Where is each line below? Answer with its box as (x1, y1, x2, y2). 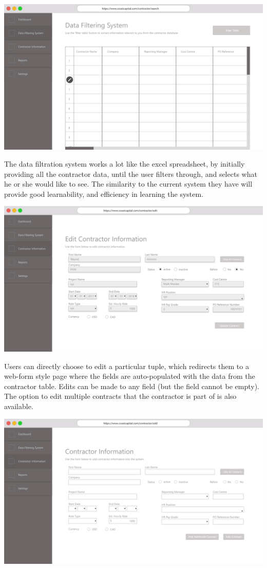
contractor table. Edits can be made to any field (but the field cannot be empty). (4, 380, 259, 391)
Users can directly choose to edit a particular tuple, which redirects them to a (4, 360, 249, 371)
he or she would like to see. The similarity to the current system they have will (4, 178, 253, 189)
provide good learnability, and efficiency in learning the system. (4, 188, 204, 199)
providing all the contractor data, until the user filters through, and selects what (4, 168, 257, 179)
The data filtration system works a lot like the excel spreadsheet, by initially (4, 158, 245, 169)
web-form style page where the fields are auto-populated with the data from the (4, 371, 255, 381)
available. (4, 400, 33, 411)
